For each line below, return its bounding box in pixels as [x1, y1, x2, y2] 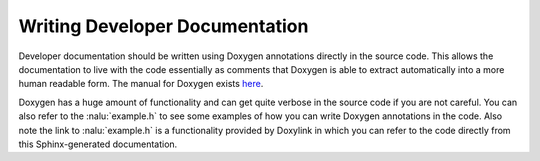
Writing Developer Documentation [18, 15, 309, 37]
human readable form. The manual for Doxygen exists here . [18, 78, 264, 90]
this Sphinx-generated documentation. [18, 138, 178, 150]
